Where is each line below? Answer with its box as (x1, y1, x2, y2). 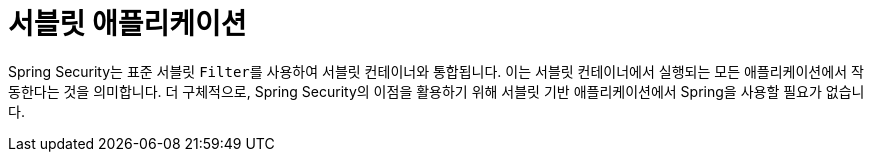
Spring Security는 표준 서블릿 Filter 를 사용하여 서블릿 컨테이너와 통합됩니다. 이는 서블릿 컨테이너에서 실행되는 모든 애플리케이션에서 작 (8, 62, 864, 80)
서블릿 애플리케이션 (8, 7, 247, 41)
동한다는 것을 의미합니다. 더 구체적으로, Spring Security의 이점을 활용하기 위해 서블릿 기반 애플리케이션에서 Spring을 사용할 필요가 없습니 (8, 82, 865, 100)
